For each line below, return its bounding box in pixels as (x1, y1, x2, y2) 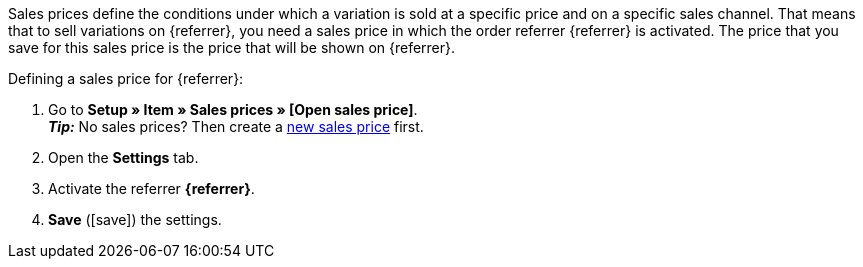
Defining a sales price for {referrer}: (8, 70, 244, 87)
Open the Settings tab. (48, 149, 199, 166)
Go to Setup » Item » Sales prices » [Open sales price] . (48, 101, 418, 118)
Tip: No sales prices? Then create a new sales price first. (48, 118, 424, 135)
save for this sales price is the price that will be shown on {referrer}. (8, 39, 456, 56)
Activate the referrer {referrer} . (48, 180, 255, 197)
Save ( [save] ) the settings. (48, 211, 222, 228)
